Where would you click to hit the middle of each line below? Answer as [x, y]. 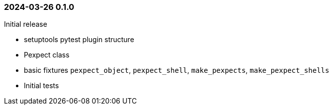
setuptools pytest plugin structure [79, 40]
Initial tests [42, 86]
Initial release [26, 24]
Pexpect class [47, 55]
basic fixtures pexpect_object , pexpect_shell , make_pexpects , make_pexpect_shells [177, 70]
